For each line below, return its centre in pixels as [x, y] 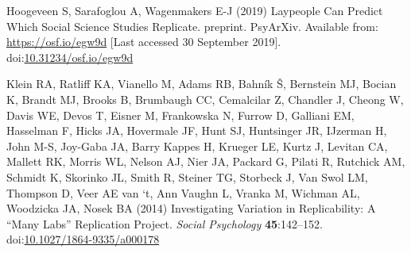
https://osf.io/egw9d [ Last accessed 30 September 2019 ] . [144, 42]
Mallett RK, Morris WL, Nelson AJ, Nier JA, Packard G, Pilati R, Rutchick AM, [206, 161]
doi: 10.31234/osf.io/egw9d [70, 57]
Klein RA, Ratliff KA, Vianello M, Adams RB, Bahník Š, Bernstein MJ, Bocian [202, 84]
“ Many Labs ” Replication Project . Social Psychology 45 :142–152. [165, 223]
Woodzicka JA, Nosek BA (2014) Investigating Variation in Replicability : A [191, 208]
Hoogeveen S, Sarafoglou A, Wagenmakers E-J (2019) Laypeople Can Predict [195, 10]
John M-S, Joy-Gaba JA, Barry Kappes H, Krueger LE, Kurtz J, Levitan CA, [197, 146]
